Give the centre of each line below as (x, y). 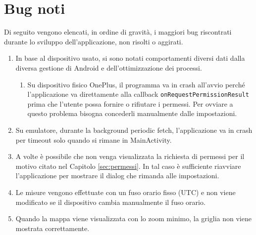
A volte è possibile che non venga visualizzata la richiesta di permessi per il (130, 156)
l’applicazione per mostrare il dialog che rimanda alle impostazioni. (117, 176)
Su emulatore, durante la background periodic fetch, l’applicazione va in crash (134, 130)
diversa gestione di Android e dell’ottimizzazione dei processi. (109, 67)
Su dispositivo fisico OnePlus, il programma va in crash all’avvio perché (136, 84)
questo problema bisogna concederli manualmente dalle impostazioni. (132, 113)
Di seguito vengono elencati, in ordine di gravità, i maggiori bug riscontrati (118, 32)
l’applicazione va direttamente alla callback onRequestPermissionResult (138, 94)
